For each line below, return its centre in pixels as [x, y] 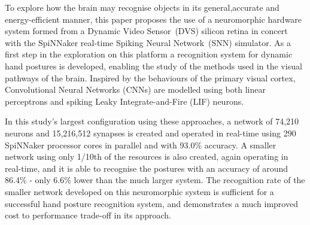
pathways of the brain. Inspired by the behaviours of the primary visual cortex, [150, 77]
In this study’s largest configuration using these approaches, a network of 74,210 [152, 121]
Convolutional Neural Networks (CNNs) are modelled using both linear [135, 89]
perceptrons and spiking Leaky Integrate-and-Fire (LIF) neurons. [124, 101]
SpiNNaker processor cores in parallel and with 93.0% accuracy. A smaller [141, 145]
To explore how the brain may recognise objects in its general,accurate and [142, 7]
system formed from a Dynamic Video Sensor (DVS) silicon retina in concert [146, 31]
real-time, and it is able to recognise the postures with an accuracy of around [146, 168]
